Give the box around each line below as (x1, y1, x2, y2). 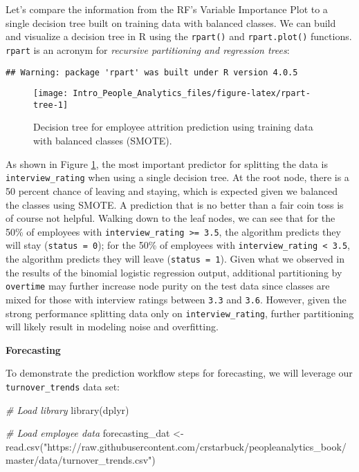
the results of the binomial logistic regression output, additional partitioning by (6, 265, 342, 279)
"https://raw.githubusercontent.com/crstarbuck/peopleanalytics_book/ (43, 439, 347, 453)
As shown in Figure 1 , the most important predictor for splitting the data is (6, 156, 328, 171)
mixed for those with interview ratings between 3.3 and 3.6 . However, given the (6, 292, 347, 306)
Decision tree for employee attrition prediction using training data (33, 120, 313, 134)
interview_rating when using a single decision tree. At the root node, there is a (6, 170, 349, 185)
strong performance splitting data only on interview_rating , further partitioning (6, 305, 354, 320)
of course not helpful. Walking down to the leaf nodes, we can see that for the (6, 211, 335, 225)
